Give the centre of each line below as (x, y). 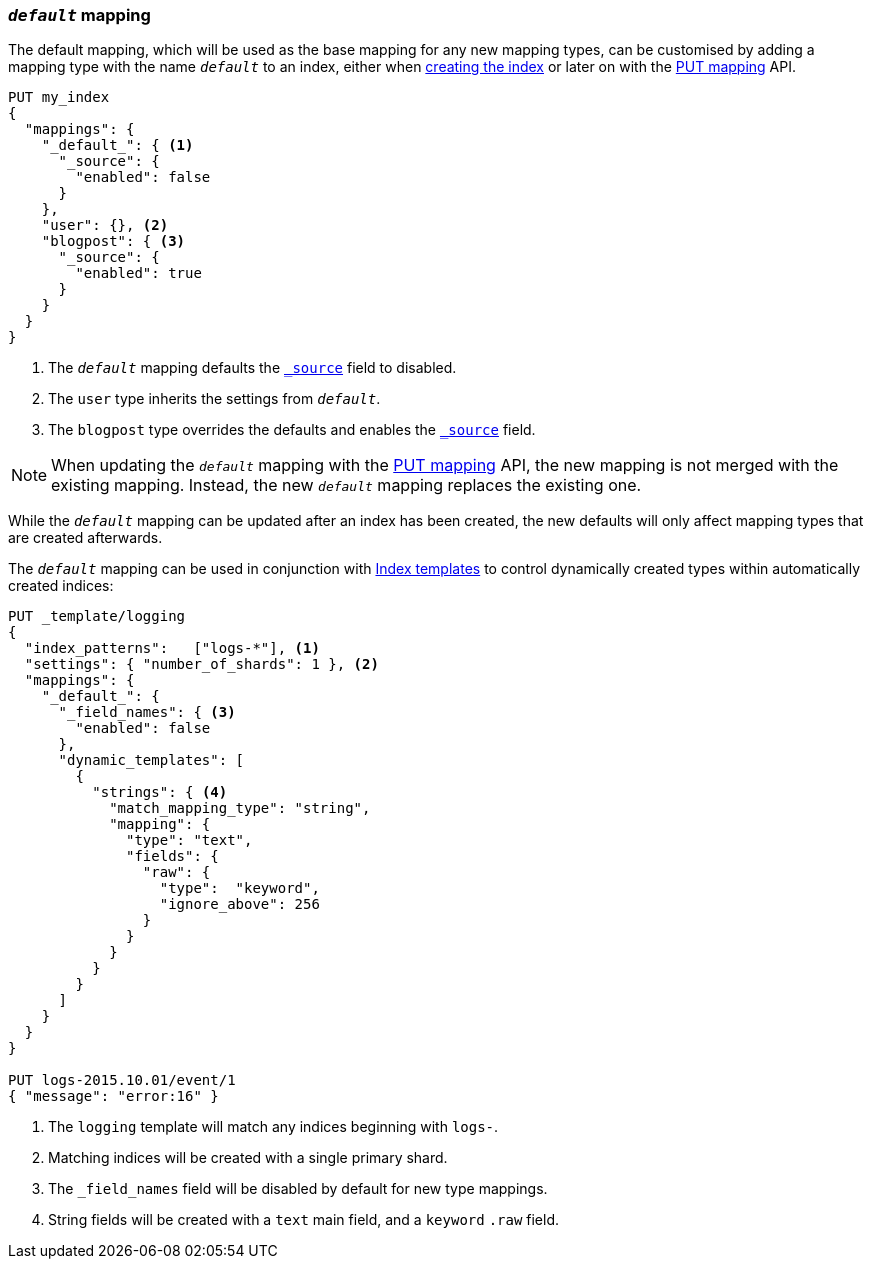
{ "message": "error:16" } (113, 1096)
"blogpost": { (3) (113, 241)
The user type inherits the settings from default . (214, 399)
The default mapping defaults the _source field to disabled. (252, 368)
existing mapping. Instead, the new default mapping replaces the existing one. (346, 485)
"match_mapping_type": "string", (240, 808)
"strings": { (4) (160, 792)
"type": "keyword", (239, 888)
